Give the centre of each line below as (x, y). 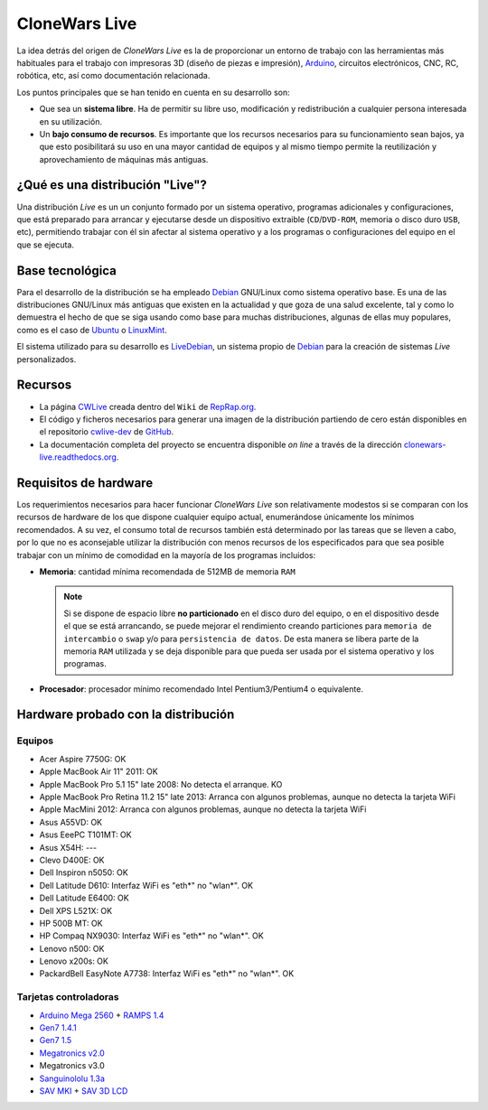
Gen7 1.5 (56, 1040)
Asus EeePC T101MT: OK (85, 835)
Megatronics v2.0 (72, 1053)
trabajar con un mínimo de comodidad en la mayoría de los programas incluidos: (166, 555)
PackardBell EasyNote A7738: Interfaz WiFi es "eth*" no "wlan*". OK (167, 974)
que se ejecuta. (45, 245)
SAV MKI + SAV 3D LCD (84, 1091)
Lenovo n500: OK (72, 948)
